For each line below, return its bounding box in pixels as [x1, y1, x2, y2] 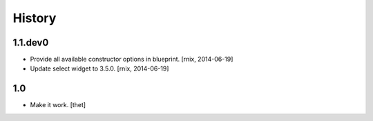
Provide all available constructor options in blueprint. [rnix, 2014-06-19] [30, 55, 233, 64]
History [12, 10, 57, 26]
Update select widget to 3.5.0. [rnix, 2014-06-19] [30, 64, 169, 73]
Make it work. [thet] [30, 101, 86, 109]
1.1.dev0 [12, 37, 49, 48]
